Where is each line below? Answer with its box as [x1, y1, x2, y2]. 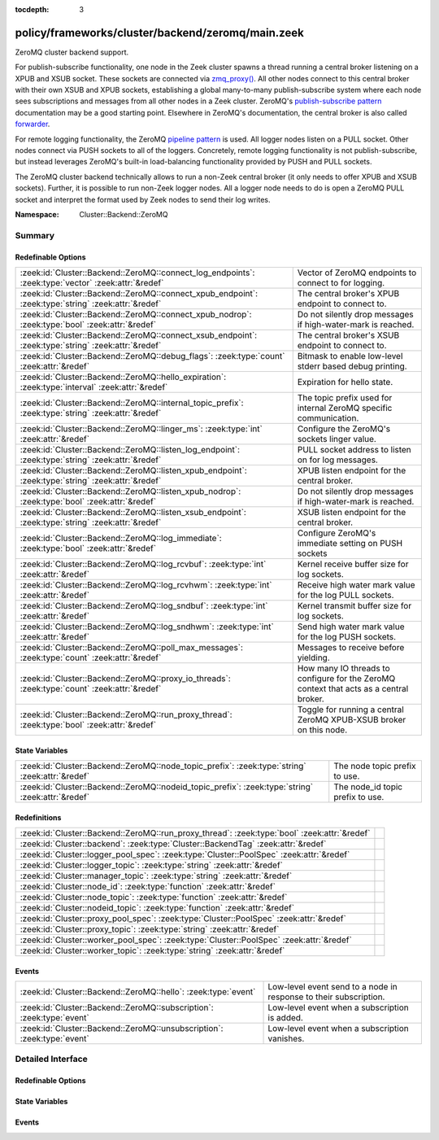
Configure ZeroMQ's [297, 527, 376, 539]
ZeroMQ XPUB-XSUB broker [297, 714, 406, 725]
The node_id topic [333, 781, 402, 793]
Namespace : [15, 209, 60, 219]
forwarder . [15, 119, 50, 129]
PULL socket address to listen [297, 443, 412, 455]
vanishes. [267, 1033, 305, 1044]
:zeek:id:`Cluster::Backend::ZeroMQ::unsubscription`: [20, 1022, 224, 1033]
